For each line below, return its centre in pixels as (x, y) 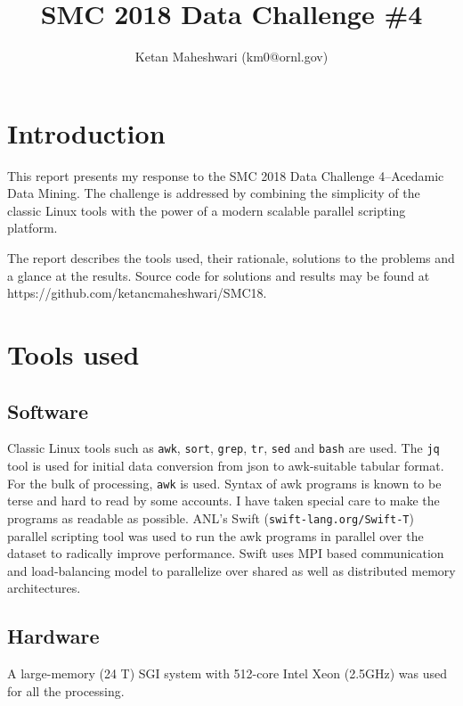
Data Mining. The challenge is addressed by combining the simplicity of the (214, 193)
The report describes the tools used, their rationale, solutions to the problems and (231, 258)
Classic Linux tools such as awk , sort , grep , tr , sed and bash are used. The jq (223, 448)
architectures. (44, 588)
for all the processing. (66, 690)
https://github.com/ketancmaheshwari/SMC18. (137, 293)
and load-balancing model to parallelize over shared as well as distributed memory (231, 570)
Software (48, 410)
